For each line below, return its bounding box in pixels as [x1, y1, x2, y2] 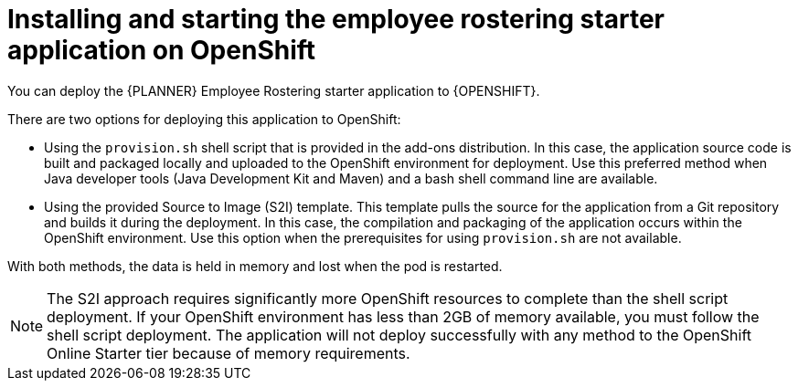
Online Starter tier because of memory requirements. [47, 343, 410, 362]
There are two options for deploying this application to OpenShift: [7, 110, 401, 127]
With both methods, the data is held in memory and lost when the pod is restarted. [7, 257, 503, 274]
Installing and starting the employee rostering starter [7, 4, 665, 35]
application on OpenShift [7, 35, 316, 66]
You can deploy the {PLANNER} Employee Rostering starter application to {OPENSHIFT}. [7, 82, 540, 99]
